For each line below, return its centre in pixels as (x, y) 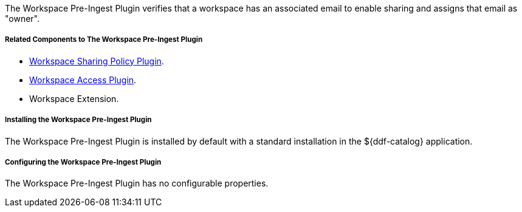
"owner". (22, 19)
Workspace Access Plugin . (83, 80)
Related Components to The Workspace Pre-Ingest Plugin (104, 40)
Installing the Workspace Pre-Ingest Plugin (78, 120)
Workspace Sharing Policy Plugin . (97, 61)
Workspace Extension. (74, 98)
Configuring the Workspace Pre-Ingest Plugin (83, 162)
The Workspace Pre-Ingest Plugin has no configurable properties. (137, 183)
